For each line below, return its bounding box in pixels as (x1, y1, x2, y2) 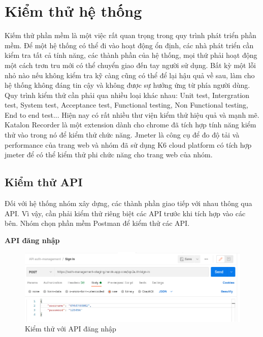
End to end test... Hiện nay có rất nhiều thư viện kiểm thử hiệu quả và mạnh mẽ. (5, 109, 259, 120)
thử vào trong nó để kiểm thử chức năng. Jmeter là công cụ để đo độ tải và (5, 129, 240, 140)
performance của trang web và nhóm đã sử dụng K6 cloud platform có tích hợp (5, 139, 252, 150)
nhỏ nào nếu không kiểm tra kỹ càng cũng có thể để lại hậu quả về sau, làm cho (5, 70, 255, 80)
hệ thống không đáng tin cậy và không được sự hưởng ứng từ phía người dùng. (5, 80, 250, 90)
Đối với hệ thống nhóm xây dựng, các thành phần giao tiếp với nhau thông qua (5, 198, 252, 209)
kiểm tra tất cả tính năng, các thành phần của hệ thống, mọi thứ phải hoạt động (5, 50, 257, 60)
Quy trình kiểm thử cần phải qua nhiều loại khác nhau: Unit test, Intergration (5, 89, 250, 100)
